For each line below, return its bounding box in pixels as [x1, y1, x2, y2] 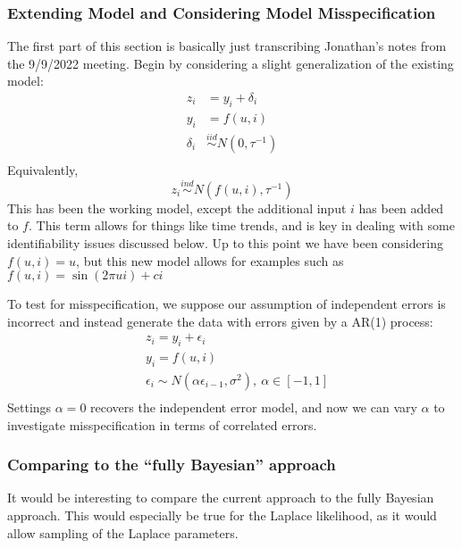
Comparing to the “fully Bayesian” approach [7, 453, 336, 476]
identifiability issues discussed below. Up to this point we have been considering [7, 233, 443, 252]
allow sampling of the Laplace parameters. [7, 523, 239, 542]
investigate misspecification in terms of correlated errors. [7, 415, 317, 434]
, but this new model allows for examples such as [76, 251, 344, 270]
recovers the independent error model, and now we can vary [90, 398, 417, 417]
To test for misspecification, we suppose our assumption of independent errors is [7, 295, 446, 313]
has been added [358, 198, 444, 217]
